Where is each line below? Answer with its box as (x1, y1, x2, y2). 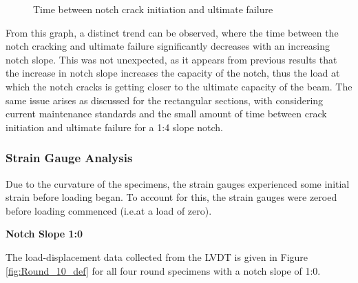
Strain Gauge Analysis (6, 149, 133, 166)
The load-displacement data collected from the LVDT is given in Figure (6, 249, 308, 264)
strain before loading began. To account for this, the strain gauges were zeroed (6, 190, 337, 204)
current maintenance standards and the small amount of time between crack (6, 106, 327, 121)
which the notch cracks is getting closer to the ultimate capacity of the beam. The (6, 79, 352, 93)
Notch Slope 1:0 (6, 226, 83, 241)
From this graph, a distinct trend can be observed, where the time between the (6, 25, 339, 39)
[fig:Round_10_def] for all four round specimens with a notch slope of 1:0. (6, 263, 321, 277)
